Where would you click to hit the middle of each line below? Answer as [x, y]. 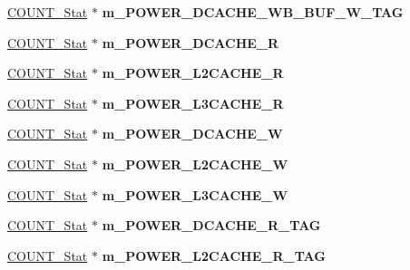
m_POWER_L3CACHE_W [195, 194]
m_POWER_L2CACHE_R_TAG [214, 255]
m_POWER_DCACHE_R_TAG [211, 225]
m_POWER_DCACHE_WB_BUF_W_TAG [253, 12]
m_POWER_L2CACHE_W [195, 164]
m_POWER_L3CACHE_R [193, 103]
